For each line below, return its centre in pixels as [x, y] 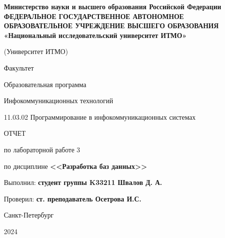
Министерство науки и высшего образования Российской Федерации [113, 6]
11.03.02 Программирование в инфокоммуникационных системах [100, 117]
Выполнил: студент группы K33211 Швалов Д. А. [83, 182]
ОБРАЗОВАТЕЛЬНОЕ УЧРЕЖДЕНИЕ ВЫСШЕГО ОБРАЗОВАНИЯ [111, 26]
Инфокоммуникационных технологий [59, 101]
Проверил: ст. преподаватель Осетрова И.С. [73, 198]
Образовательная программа [45, 84]
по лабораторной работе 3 [42, 149]
